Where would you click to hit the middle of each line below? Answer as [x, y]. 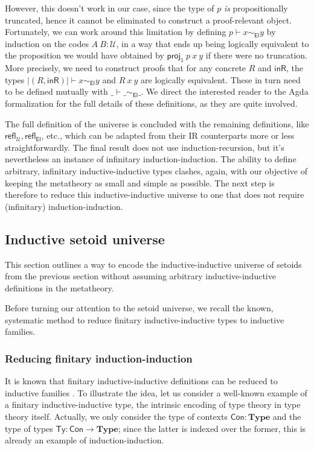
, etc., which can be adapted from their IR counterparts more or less [168, 135]
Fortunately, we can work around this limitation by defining [116, 32]
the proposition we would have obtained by [85, 55]
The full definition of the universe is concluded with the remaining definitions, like [157, 123]
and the [287, 417]
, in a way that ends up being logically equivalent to [213, 43]
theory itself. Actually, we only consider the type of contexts [116, 417]
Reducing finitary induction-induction [99, 358]
